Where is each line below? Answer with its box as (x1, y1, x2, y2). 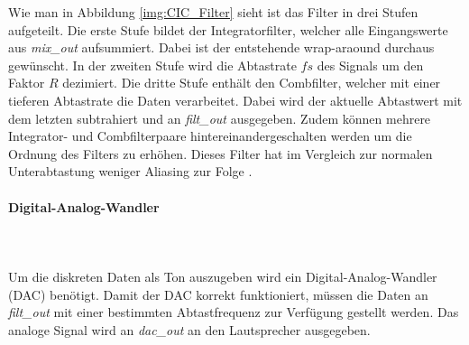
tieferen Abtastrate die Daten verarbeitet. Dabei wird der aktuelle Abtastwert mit (8, 90, 463, 109)
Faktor (8, 73, 45, 92)
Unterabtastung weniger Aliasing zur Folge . (8, 162, 253, 181)
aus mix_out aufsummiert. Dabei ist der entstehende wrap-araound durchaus (8, 38, 435, 57)
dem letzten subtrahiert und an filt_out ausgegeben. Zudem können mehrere (8, 108, 431, 127)
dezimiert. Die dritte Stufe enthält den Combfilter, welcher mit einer (62, 73, 441, 92)
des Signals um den (317, 55, 424, 74)
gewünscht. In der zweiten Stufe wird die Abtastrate (8, 55, 297, 74)
